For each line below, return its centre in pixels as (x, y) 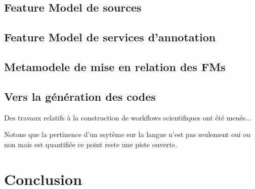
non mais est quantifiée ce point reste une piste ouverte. (91, 144)
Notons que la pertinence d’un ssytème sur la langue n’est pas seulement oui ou (127, 134)
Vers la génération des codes (80, 96)
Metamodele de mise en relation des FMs (115, 66)
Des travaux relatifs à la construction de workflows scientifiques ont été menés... (128, 117)
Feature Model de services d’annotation (110, 37)
